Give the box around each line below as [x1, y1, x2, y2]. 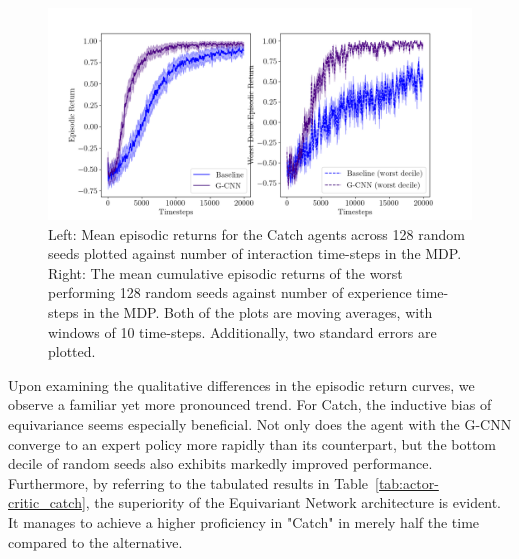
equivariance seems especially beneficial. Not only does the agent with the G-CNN [8, 413, 512, 434]
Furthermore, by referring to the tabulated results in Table [8, 472, 368, 493]
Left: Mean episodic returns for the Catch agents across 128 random [48, 223, 465, 244]
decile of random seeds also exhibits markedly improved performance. [8, 453, 433, 474]
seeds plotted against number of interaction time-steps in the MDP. [48, 243, 462, 264]
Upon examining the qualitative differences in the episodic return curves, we [8, 374, 475, 395]
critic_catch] [8, 492, 86, 513]
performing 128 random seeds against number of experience [48, 282, 412, 303]
